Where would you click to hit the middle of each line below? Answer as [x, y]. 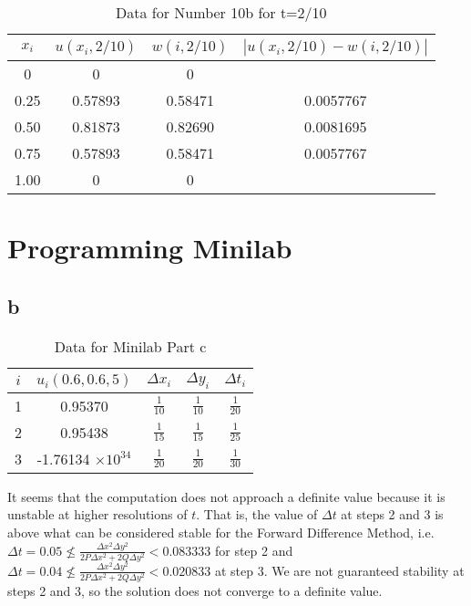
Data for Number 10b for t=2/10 [221, 12]
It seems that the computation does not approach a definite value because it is [226, 496]
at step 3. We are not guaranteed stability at [339, 570]
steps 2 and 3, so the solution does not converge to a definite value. [195, 590]
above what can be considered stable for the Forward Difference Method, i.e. [221, 532]
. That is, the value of [257, 514]
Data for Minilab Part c [130, 346]
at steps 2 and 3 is [392, 514]
